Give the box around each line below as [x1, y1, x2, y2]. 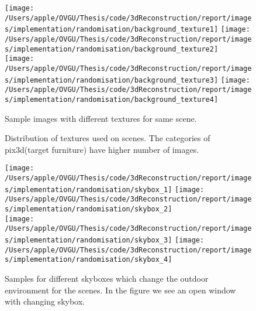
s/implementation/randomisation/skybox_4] [5, 255, 172, 264]
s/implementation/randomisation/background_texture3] [5, 76, 219, 84]
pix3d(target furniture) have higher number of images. [5, 143, 199, 155]
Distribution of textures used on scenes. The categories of [5, 132, 210, 144]
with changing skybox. [5, 295, 85, 307]
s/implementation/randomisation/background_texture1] [5, 25, 219, 34]
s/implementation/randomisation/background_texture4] [5, 95, 219, 104]
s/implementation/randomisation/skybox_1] [5, 185, 172, 194]
